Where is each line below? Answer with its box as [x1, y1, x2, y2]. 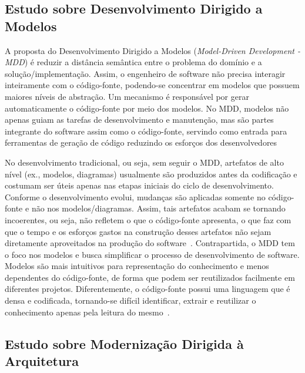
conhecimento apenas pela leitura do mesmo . [5, 305, 170, 318]
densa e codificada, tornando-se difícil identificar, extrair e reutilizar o [5, 294, 256, 307]
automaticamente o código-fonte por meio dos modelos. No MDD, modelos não [5, 102, 289, 114]
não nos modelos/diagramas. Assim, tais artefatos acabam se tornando [31, 202, 286, 214]
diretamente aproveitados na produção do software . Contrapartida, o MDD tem [5, 237, 295, 249]
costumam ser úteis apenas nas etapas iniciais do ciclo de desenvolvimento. [5, 179, 274, 191]
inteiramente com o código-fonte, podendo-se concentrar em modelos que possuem [5, 79, 300, 91]
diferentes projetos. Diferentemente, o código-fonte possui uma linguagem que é [5, 283, 290, 295]
